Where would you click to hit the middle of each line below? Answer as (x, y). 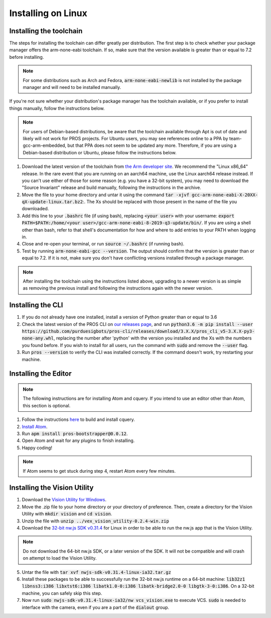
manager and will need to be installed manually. (72, 87)
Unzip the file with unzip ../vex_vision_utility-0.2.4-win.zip (95, 521)
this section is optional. (47, 405)
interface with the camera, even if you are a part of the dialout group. (96, 607)
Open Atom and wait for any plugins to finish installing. (78, 440)
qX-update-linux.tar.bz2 (52, 202)
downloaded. (35, 209)
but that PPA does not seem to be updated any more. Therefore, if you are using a (152, 145)
